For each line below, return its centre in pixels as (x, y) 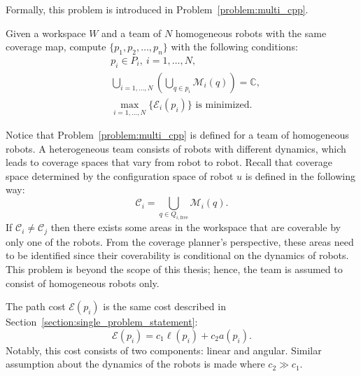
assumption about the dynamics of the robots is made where (135, 364)
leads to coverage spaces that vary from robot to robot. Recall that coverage (169, 162)
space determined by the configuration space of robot (120, 175)
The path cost (36, 306)
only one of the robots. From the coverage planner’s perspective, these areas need (180, 241)
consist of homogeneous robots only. (83, 283)
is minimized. (224, 105)
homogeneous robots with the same (251, 33)
